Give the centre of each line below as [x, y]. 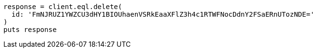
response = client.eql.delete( [63, 7]
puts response [30, 30]
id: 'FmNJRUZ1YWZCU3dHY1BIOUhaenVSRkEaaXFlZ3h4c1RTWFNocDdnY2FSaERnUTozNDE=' [163, 14]
